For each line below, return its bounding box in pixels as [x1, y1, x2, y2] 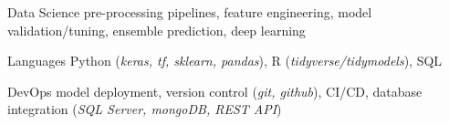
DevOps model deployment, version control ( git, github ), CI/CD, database [7, 81, 423, 100]
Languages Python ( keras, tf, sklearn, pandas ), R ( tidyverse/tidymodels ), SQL [7, 51, 443, 70]
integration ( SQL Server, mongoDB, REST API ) [7, 99, 282, 119]
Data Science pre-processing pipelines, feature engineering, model [7, 3, 372, 21]
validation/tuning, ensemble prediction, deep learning [7, 20, 306, 39]
